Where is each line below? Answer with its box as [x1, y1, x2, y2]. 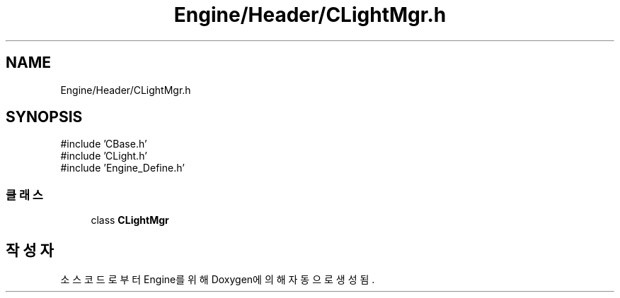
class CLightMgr [91, 214, 169, 227]
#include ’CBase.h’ [60, 138, 147, 150]
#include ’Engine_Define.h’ [60, 162, 185, 174]
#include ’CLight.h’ [60, 150, 147, 162]
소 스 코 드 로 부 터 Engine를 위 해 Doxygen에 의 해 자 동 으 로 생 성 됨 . [60, 273, 375, 286]
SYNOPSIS [6, 108, 83, 126]
